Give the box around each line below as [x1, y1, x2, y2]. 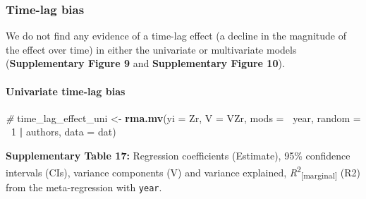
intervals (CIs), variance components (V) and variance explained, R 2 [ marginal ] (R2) [6, 162, 360, 181]
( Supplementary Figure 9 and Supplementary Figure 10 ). [6, 56, 285, 71]
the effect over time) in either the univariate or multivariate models [6, 42, 297, 56]
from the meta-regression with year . [6, 180, 162, 195]
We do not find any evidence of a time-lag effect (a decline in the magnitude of [6, 28, 346, 43]
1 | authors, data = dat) [11, 124, 116, 139]
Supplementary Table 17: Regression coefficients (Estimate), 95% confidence [6, 147, 350, 162]
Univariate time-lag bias [6, 83, 126, 98]
